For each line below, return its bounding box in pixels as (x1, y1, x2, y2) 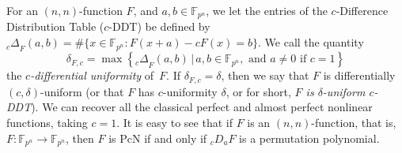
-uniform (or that (40, 83, 124, 99)
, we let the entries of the (206, 2, 328, 18)
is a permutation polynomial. (239, 129, 380, 146)
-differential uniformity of (30, 67, 154, 84)
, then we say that (221, 67, 309, 84)
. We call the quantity (258, 34, 364, 50)
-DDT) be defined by (108, 18, 210, 35)
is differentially (323, 67, 396, 84)
